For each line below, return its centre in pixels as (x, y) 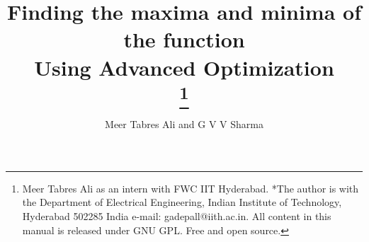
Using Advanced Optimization (184, 67)
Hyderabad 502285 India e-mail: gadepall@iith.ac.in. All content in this (177, 215)
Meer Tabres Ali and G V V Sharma (184, 124)
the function (184, 39)
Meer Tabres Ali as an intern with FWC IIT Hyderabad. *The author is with (191, 188)
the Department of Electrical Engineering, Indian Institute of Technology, (182, 202)
